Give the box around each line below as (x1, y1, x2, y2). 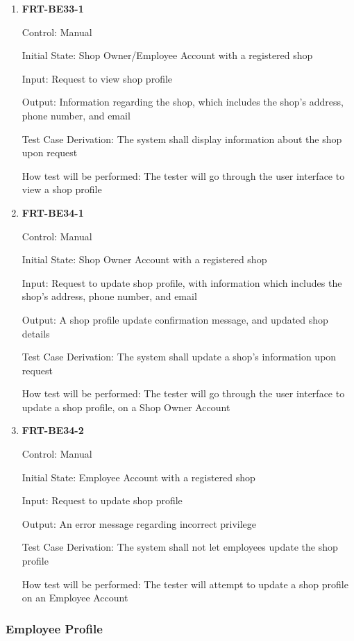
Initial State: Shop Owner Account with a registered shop (22, 252, 267, 267)
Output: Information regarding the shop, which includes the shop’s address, (22, 94, 344, 109)
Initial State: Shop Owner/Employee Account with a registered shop (22, 48, 313, 63)
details (22, 326, 50, 340)
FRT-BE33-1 (22, 1, 84, 15)
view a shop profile (22, 182, 102, 197)
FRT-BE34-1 (22, 205, 84, 219)
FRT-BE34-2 (22, 423, 84, 438)
